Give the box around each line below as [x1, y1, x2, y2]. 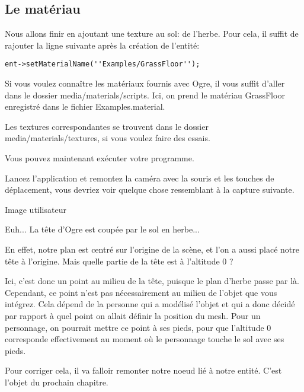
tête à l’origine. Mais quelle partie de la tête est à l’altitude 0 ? [5, 254, 233, 267]
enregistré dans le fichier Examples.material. [5, 100, 165, 113]
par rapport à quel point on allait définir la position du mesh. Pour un [5, 309, 261, 321]
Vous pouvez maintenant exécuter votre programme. [5, 152, 194, 164]
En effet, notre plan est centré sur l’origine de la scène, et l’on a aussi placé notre [5, 243, 299, 255]
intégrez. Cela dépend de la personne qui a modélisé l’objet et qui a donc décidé [5, 298, 295, 310]
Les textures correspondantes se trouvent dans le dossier [5, 120, 209, 132]
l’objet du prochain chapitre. [5, 375, 108, 388]
